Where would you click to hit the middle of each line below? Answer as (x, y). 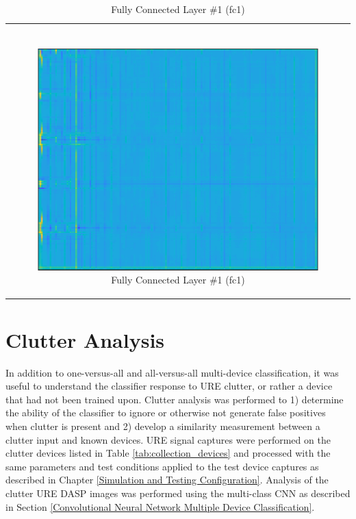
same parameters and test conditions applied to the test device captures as (162, 466)
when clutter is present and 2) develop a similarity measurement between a (163, 426)
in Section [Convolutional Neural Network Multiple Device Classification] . (160, 506)
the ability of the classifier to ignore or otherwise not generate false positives (166, 413)
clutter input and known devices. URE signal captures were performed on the (168, 439)
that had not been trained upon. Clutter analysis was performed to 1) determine (175, 399)
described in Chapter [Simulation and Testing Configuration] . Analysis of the (167, 480)
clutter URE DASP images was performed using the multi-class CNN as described (178, 493)
